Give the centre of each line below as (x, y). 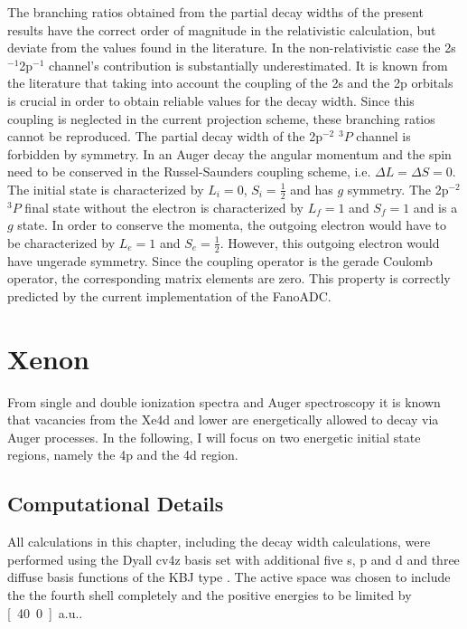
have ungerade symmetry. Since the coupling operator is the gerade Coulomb (220, 260)
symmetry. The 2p (398, 189)
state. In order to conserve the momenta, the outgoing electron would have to (232, 225)
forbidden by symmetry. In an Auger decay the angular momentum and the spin (229, 153)
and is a (435, 207)
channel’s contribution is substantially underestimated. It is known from (248, 65)
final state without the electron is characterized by (164, 207)
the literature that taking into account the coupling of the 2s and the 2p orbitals (230, 83)
